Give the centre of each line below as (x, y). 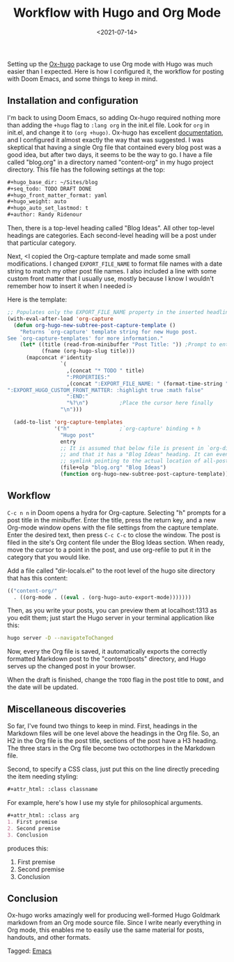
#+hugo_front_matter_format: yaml (57, 195)
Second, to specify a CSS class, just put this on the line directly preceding (113, 769)
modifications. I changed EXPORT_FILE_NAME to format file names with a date (115, 264)
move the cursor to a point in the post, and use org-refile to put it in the (109, 550)
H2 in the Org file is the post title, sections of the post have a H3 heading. (112, 741)
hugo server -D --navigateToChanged (60, 638)
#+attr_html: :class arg (43, 816)
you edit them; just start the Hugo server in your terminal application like (111, 618)
